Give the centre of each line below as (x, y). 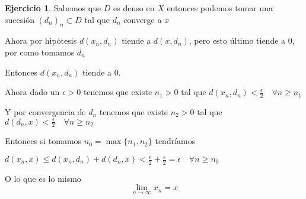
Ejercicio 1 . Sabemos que (53, 8)
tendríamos (175, 141)
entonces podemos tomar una (220, 8)
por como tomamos (40, 52)
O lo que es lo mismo (43, 178)
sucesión (20, 19)
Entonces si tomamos (43, 141)
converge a (143, 19)
